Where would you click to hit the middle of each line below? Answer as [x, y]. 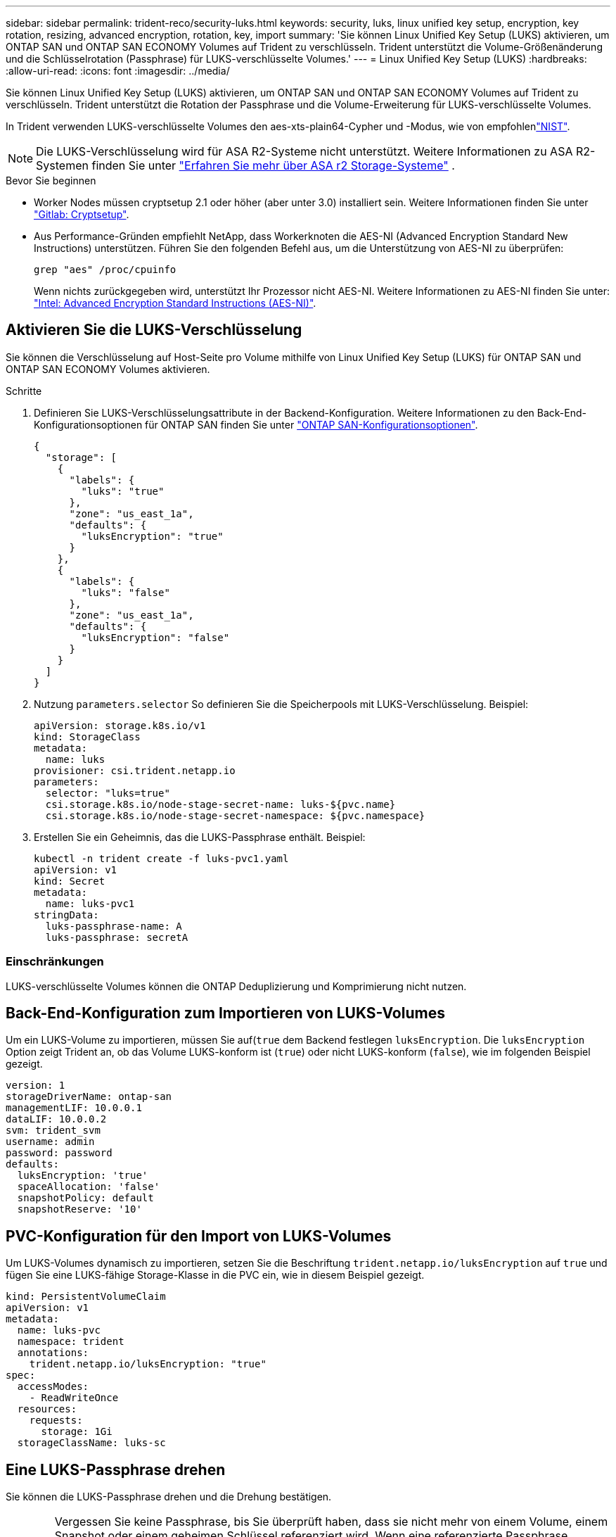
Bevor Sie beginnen [51, 181]
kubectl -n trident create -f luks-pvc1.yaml [161, 858]
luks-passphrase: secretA [117, 937]
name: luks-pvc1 [90, 903]
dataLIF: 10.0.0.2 [56, 1119]
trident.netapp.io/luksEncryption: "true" [148, 1364]
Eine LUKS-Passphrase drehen [116, 1469]
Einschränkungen [55, 962]
